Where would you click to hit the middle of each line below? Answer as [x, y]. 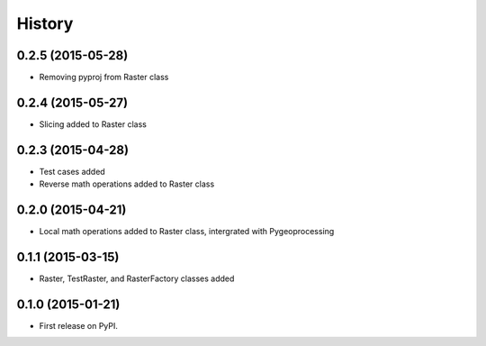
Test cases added [72, 171]
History [45, 23]
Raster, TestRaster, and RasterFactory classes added [137, 278]
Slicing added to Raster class [93, 124]
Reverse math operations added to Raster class [127, 184]
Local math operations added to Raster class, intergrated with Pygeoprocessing [187, 232]
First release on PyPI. [79, 325]
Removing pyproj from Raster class [104, 77]
